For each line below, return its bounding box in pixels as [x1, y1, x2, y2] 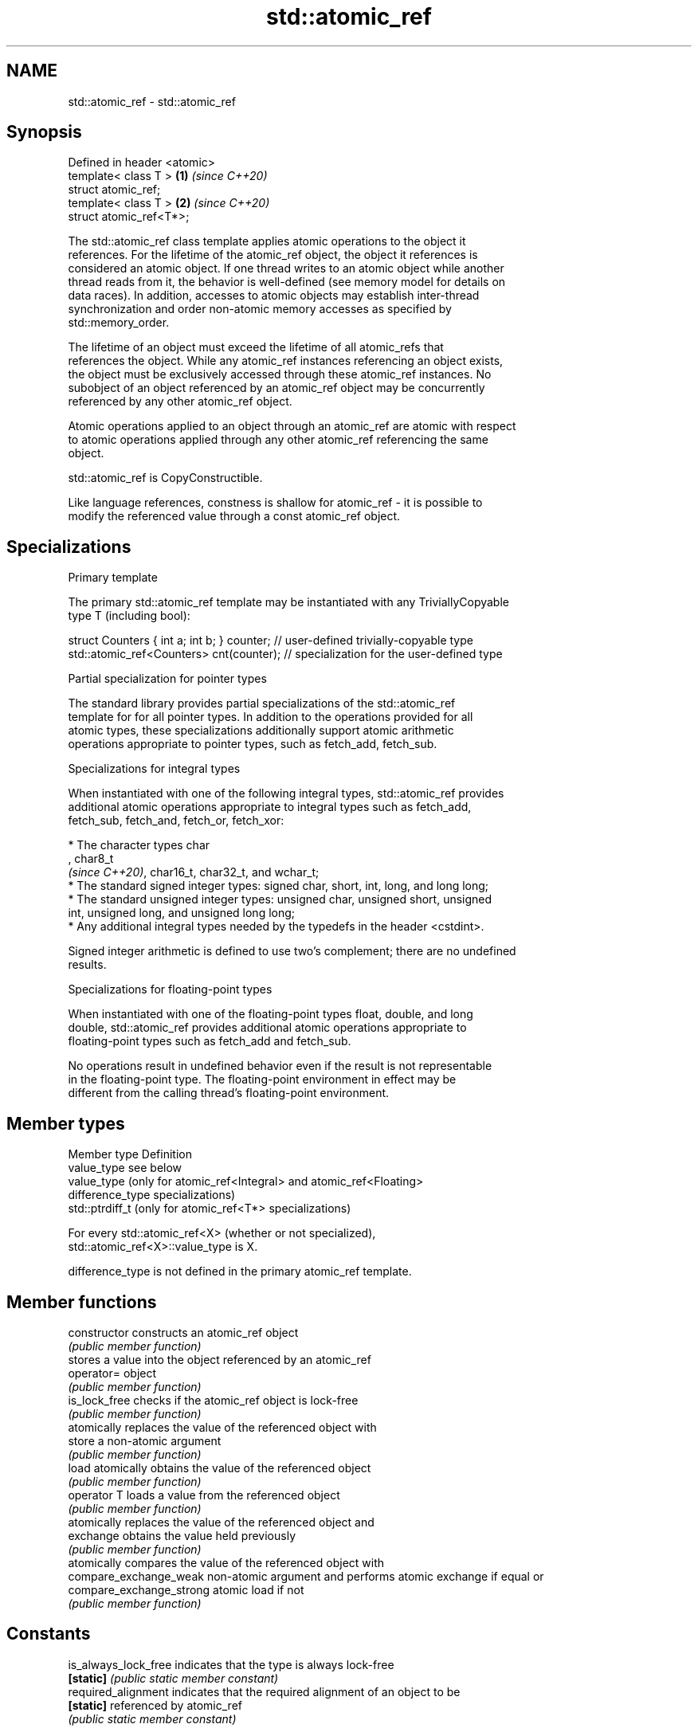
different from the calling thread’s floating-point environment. [68, 1086, 390, 1100]
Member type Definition [68, 1147, 192, 1162]
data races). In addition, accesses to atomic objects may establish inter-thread [68, 288, 480, 303]
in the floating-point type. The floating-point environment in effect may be [68, 1072, 457, 1087]
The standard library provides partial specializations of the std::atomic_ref [68, 696, 456, 711]
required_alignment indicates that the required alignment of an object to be [68, 1684, 461, 1699]
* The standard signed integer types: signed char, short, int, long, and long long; [68, 879, 489, 893]
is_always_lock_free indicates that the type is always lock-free [68, 1657, 394, 1671]
